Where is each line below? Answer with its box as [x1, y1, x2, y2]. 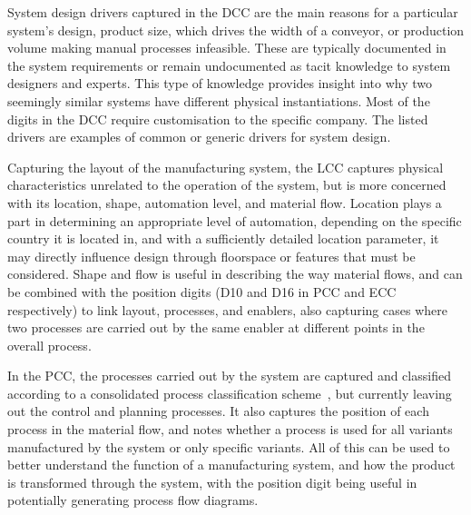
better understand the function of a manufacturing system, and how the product [7, 455, 456, 474]
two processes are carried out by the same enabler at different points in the [7, 318, 425, 337]
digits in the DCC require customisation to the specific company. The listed [7, 109, 428, 128]
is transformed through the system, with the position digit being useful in [7, 472, 417, 491]
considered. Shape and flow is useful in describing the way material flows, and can [7, 264, 463, 283]
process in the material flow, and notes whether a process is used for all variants [7, 420, 453, 439]
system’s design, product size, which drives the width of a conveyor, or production [7, 20, 465, 39]
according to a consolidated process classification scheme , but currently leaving [7, 383, 452, 402]
